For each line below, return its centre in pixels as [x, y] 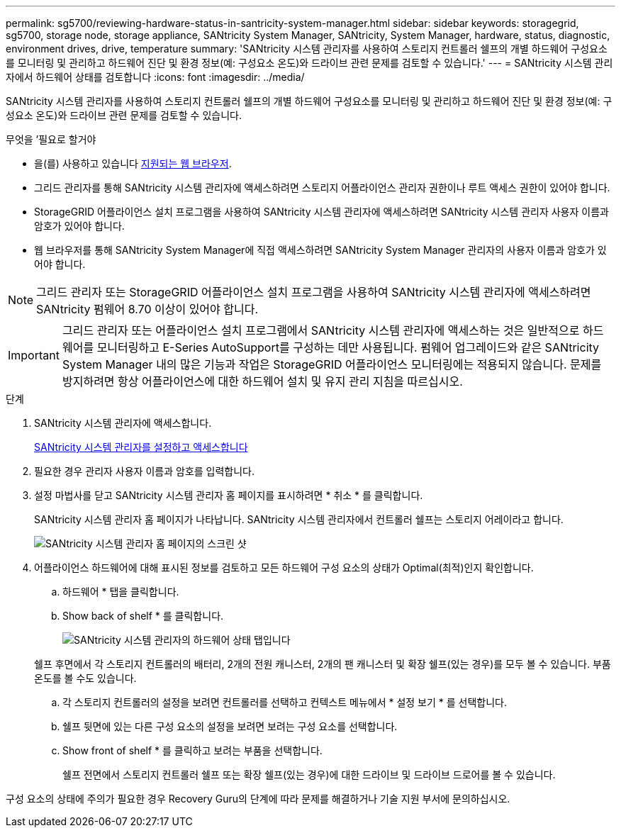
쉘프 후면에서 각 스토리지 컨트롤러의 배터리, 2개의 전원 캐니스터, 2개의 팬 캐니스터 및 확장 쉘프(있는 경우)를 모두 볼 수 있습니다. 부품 [323, 664]
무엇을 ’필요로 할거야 [51, 139]
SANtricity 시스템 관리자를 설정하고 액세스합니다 [141, 447]
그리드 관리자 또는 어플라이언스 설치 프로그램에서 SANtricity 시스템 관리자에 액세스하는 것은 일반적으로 [321, 330]
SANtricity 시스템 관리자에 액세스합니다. [123, 423]
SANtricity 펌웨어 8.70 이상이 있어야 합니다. [147, 309]
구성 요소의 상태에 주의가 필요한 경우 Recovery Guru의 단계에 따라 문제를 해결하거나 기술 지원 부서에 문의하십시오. [258, 799]
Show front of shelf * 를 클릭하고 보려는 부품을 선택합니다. [192, 750]
